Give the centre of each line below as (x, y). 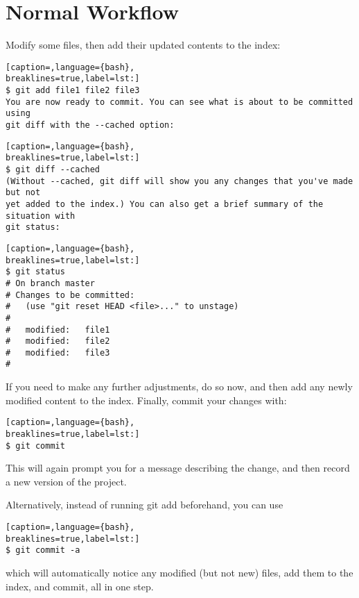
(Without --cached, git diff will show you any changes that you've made (179, 181)
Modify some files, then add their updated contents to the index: (143, 45)
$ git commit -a (43, 550)
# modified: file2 (58, 341)
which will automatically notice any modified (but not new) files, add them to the (179, 573)
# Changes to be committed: (70, 295)
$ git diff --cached (53, 169)
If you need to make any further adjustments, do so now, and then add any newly (179, 387)
